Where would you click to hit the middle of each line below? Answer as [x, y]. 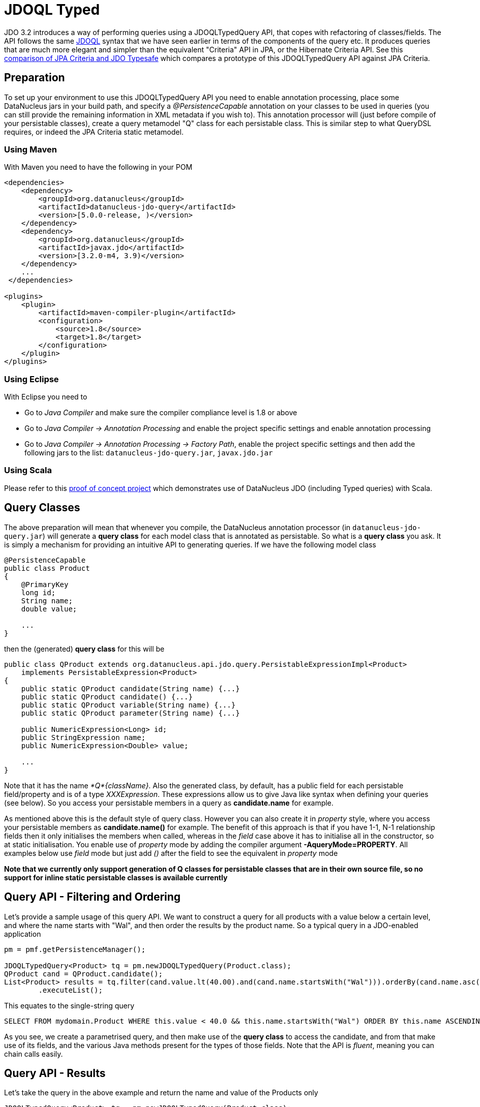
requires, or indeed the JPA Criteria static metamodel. [94, 132]
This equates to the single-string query [69, 1005]
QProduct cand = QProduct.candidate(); [83, 974]
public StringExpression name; [83, 737]
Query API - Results [55, 1073]
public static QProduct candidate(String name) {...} [130, 688]
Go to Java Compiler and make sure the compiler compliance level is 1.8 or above [161, 413]
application [23, 934]
